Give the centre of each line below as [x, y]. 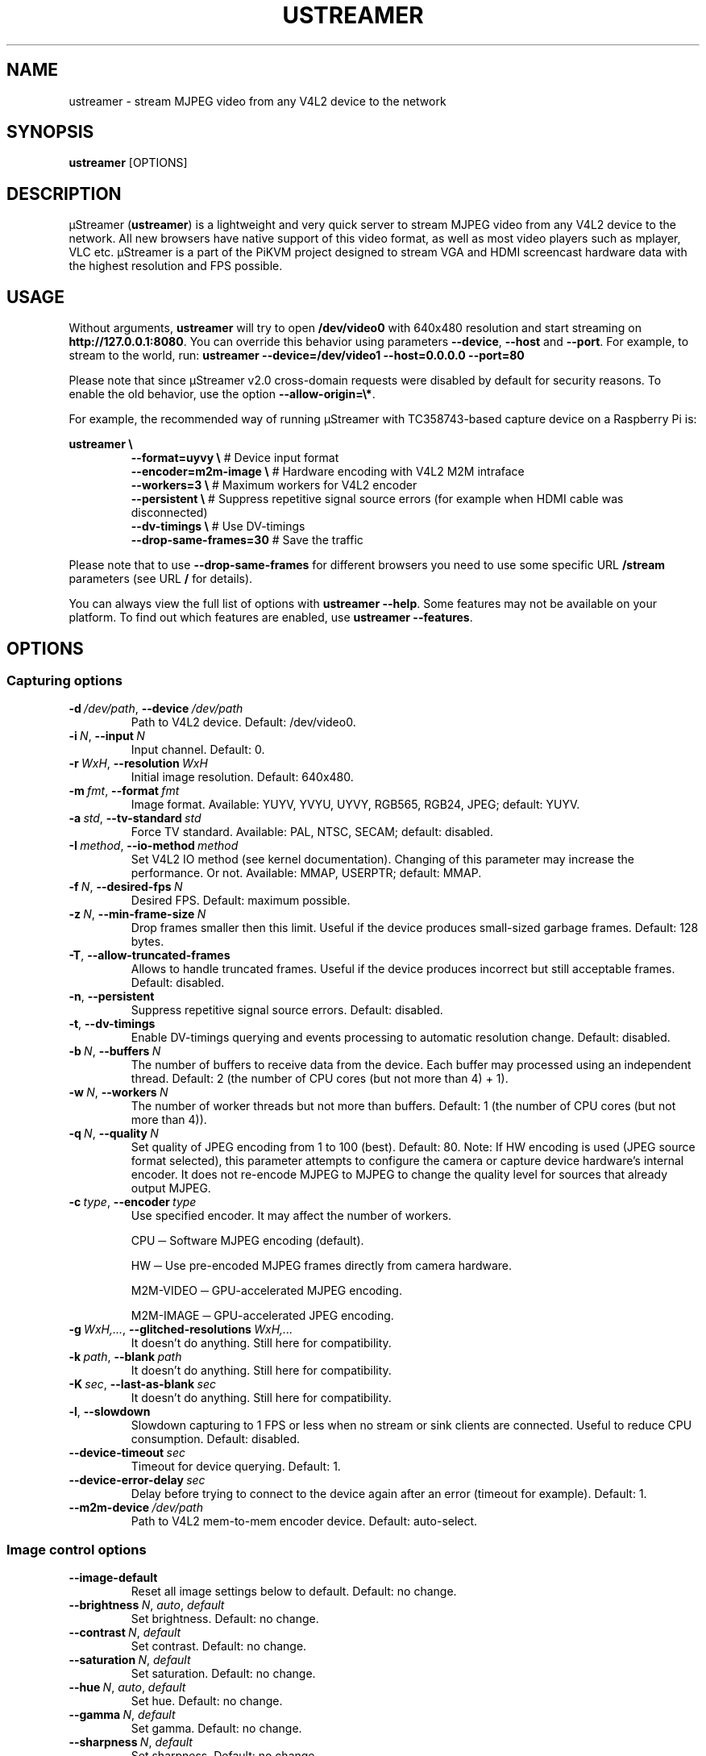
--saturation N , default [130, 1660]
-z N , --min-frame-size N [137, 914]
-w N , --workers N [118, 1092]
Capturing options [64, 680]
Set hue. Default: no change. [207, 1701]
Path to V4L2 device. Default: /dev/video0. [243, 722]
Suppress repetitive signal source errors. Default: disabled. [287, 1010]
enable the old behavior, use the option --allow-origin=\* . [222, 394]
